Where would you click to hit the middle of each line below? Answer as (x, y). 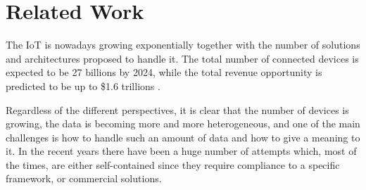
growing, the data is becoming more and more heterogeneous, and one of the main (183, 123)
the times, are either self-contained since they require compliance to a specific (173, 164)
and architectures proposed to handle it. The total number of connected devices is (182, 58)
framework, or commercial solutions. (84, 178)
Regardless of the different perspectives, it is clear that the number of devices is (177, 109)
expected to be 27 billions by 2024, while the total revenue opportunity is (164, 72)
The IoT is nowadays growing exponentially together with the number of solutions (183, 45)
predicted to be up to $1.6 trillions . (83, 85)
